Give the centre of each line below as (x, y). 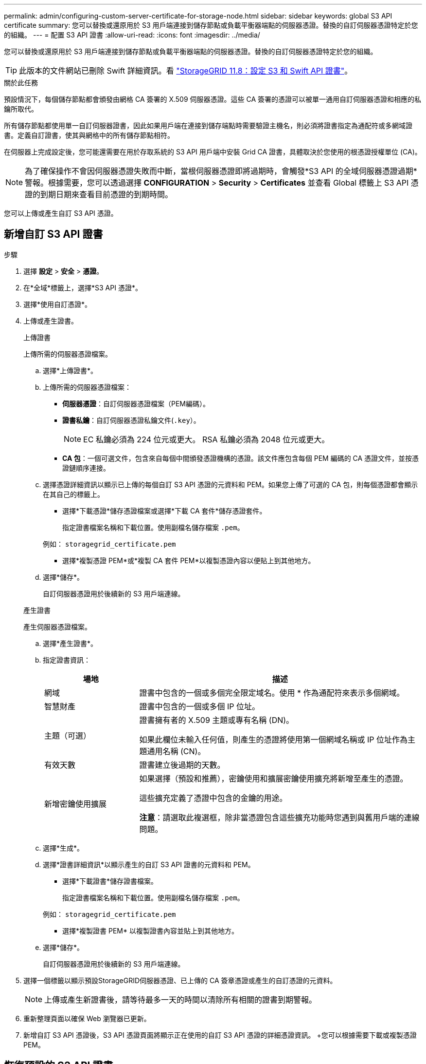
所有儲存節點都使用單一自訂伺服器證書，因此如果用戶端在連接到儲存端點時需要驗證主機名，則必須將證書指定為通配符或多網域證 (208, 125)
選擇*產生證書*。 (70, 643)
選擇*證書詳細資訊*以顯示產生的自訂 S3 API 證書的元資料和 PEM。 (149, 864)
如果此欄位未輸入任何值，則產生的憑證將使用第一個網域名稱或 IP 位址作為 (274, 739)
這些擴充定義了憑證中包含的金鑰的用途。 (213, 798)
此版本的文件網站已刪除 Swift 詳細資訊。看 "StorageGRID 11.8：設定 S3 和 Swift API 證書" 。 (186, 71)
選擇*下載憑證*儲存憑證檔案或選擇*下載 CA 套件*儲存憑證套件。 (164, 511)
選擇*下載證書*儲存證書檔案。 (110, 881)
